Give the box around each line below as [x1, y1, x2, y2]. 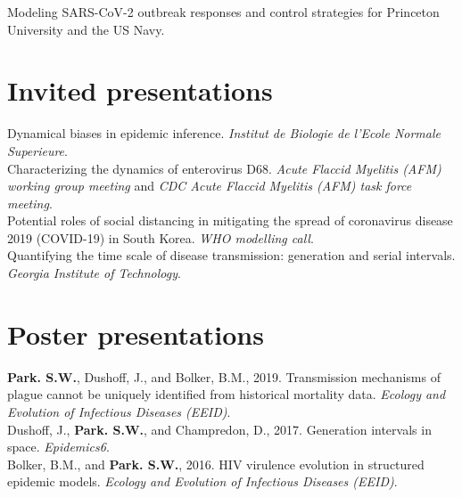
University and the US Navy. [7, 20, 165, 38]
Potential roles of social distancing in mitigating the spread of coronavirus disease [7, 211, 453, 230]
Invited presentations [7, 72, 273, 109]
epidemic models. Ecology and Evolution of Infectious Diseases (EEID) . [7, 472, 398, 491]
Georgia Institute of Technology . [7, 264, 181, 282]
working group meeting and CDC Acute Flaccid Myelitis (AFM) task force [7, 176, 412, 195]
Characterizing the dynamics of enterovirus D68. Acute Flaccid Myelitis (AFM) [7, 159, 441, 177]
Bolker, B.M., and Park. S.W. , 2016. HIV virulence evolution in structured [7, 454, 425, 473]
